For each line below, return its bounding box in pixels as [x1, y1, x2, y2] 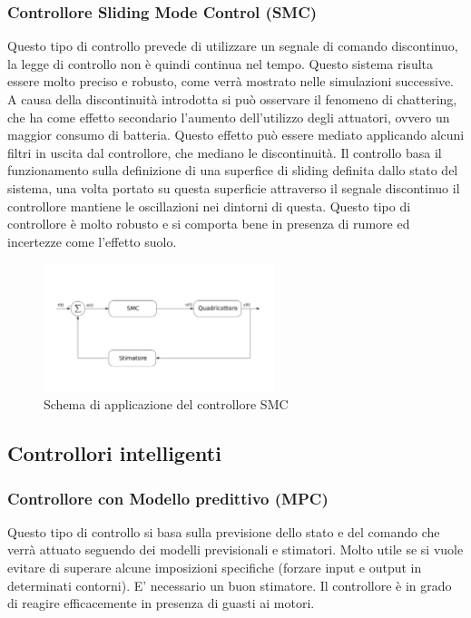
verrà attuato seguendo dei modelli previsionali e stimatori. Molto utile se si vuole [7, 540, 464, 559]
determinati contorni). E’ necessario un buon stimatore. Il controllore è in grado [7, 575, 452, 594]
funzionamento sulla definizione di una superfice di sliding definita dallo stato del [7, 161, 458, 180]
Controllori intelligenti [7, 439, 221, 467]
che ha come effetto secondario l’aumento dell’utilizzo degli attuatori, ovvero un [7, 107, 450, 126]
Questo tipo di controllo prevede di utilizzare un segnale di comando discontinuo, [7, 36, 458, 55]
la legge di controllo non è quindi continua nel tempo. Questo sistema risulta [7, 54, 433, 73]
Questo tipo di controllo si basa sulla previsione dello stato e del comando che [7, 522, 440, 541]
